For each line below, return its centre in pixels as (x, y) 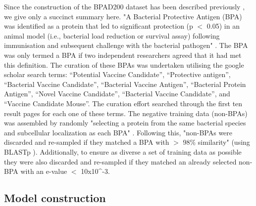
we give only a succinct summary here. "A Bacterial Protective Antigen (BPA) (123, 16)
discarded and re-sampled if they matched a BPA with (87, 142)
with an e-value (44, 171)
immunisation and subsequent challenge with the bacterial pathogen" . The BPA (126, 45)
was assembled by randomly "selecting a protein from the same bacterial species (125, 123)
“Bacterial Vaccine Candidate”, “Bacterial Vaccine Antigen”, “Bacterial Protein (125, 84)
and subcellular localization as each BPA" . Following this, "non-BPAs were (118, 132)
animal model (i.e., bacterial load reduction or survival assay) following (112, 35)
